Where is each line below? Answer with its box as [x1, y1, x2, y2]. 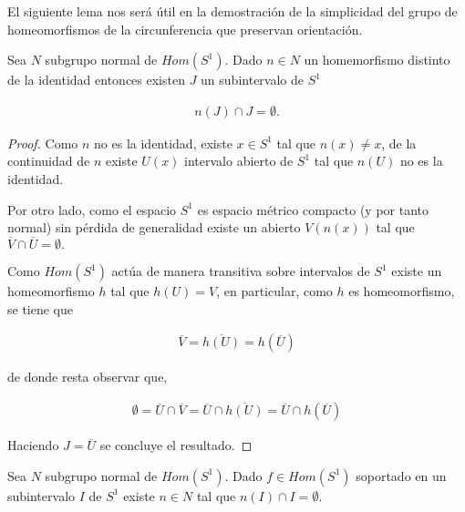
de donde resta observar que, [7, 367, 168, 386]
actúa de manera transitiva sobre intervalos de [111, 261, 370, 280]
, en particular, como [216, 282, 333, 300]
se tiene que [7, 299, 74, 318]
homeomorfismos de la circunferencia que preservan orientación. [7, 19, 363, 38]
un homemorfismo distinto [304, 50, 450, 69]
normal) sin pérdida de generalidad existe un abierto [7, 218, 301, 237]
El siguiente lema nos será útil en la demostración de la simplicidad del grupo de [7, 2, 458, 20]
